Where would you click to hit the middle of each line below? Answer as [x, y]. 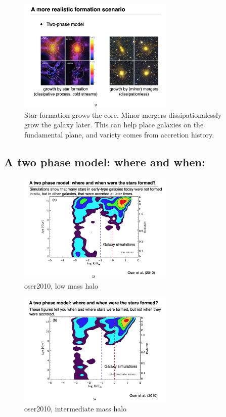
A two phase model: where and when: [105, 161]
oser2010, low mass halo [61, 285]
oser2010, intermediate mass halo [76, 409]
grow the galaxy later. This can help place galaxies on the [114, 125]
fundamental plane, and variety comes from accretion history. [119, 134]
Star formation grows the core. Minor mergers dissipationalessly [123, 114]
